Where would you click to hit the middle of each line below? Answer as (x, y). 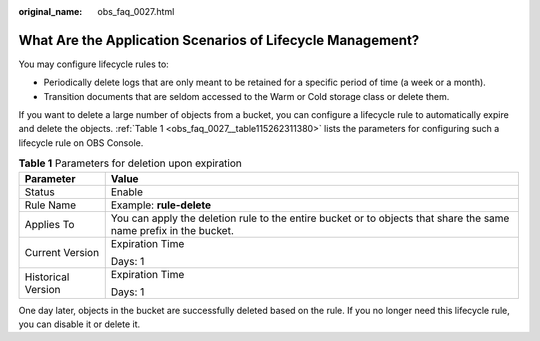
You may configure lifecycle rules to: (93, 64)
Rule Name (50, 205)
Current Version (62, 252)
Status (39, 192)
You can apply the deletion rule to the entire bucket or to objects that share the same (310, 218)
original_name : (50, 11)
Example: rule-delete (161, 205)
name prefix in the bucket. (172, 230)
